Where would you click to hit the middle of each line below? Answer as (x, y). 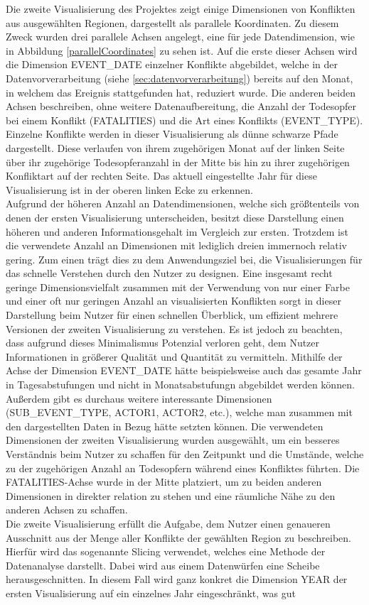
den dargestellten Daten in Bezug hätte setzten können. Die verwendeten (165, 426)
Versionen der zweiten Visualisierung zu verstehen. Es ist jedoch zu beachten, (174, 328)
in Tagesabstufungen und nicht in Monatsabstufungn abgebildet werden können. (180, 385)
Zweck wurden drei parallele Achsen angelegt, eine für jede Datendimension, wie (180, 37)
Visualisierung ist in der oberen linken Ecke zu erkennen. (129, 189)
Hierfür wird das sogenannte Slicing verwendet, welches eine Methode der (166, 551)
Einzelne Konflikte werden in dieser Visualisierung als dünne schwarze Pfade (172, 134)
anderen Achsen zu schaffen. (67, 509)
